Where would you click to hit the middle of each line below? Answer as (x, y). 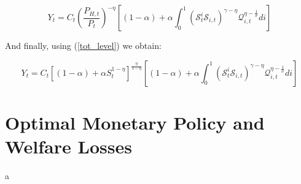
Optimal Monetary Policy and (135, 122)
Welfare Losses (68, 146)
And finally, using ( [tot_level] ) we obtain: (83, 45)
